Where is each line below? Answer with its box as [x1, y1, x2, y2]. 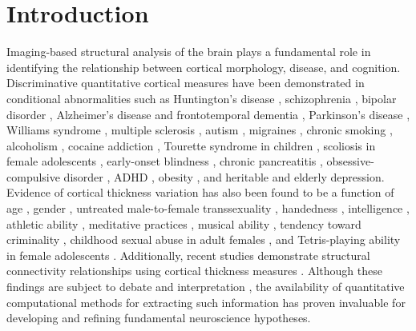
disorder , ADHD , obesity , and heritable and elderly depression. [63, 168, 385, 185]
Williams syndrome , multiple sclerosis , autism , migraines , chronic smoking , [6, 122, 393, 138]
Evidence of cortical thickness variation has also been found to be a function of [6, 184, 394, 201]
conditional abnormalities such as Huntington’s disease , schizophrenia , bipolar [6, 90, 397, 106]
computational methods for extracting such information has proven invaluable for [6, 293, 406, 310]
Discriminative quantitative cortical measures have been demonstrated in [6, 74, 365, 91]
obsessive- [326, 153, 374, 169]
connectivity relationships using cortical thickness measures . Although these [6, 262, 382, 279]
